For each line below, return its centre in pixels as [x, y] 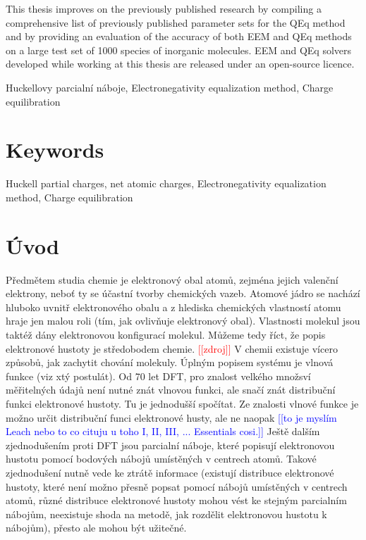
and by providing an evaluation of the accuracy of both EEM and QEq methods [179, 36]
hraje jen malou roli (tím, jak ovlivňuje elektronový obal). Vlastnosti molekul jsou [183, 321]
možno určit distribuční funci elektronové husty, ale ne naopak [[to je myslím [171, 417]
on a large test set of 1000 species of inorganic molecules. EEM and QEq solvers [179, 50]
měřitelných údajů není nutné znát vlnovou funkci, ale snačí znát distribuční [171, 390]
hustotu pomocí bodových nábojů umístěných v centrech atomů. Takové [161, 459]
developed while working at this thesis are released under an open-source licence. [180, 64]
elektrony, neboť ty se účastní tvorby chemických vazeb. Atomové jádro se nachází [183, 293]
